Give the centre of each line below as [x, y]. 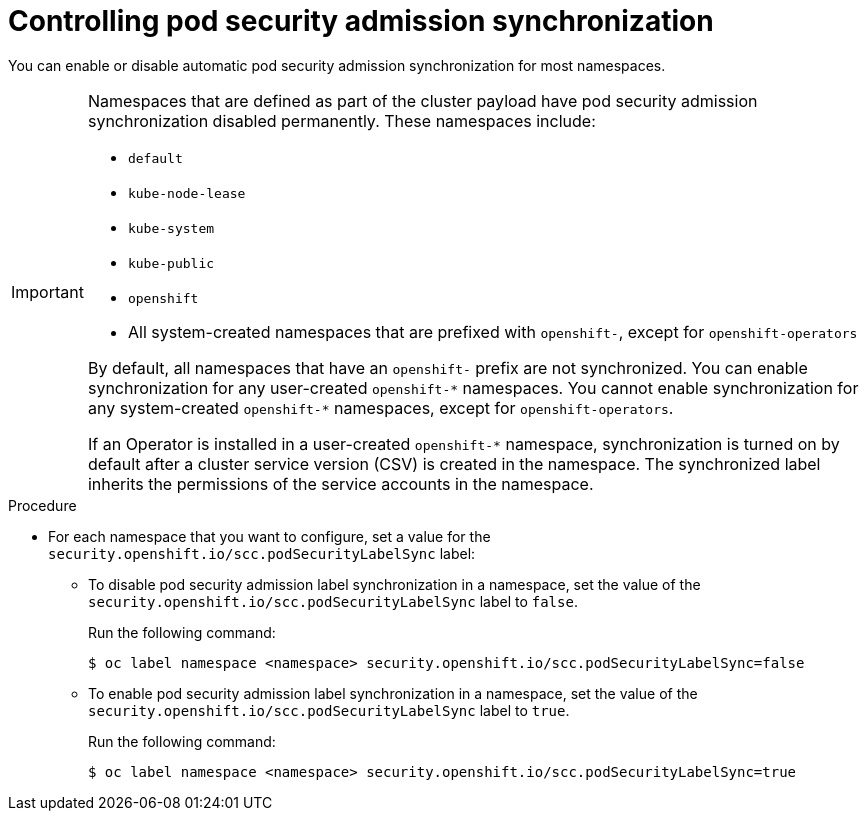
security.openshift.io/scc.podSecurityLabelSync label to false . [333, 601]
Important [47, 292]
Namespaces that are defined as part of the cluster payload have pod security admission [422, 100]
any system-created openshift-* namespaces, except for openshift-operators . [380, 407]
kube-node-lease [186, 193]
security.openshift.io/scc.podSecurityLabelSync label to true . [329, 710]
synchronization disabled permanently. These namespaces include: [341, 120]
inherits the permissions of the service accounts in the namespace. [340, 483]
